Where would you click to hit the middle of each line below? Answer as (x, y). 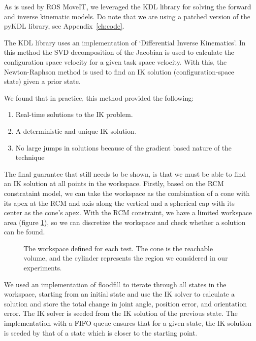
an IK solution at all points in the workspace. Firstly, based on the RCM (114, 183)
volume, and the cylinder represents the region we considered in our (126, 258)
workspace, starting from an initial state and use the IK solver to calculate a (119, 294)
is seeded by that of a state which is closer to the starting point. (101, 332)
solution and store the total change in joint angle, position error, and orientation (126, 303)
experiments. (43, 268)
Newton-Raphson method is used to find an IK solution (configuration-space (119, 71)
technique (30, 157)
